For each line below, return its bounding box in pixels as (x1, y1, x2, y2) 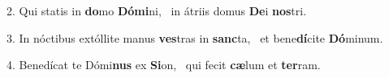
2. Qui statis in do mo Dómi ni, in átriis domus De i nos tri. (6, 2, 307, 18)
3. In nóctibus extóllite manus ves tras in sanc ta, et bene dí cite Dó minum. (6, 29, 383, 46)
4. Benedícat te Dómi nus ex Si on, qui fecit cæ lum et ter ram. (6, 56, 321, 73)
